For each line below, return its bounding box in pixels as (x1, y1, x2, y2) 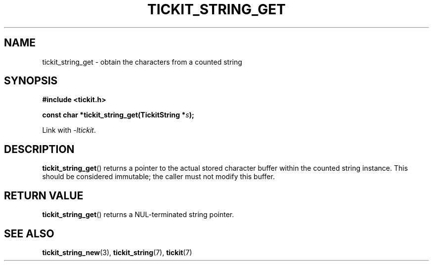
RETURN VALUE (4, 189, 84, 202)
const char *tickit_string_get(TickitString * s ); (42, 111, 194, 119)
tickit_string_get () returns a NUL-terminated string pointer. (42, 210, 234, 219)
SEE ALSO (4, 227, 54, 240)
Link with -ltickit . (42, 126, 96, 135)
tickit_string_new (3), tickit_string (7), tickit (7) (42, 248, 192, 257)
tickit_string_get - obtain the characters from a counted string (42, 57, 242, 66)
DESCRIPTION (4, 143, 75, 155)
